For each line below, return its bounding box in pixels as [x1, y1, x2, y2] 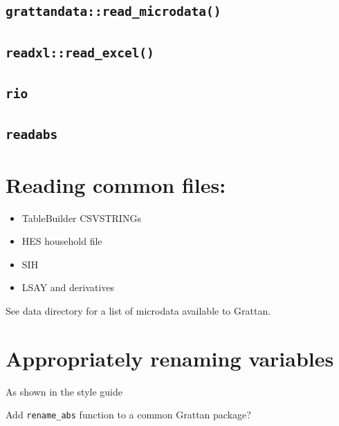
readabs [6, 127, 58, 142]
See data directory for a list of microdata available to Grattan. [6, 303, 271, 317]
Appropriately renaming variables [6, 344, 334, 372]
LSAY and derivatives [21, 280, 115, 295]
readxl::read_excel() [6, 45, 154, 60]
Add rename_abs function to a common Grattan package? [6, 407, 251, 422]
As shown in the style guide [6, 384, 122, 398]
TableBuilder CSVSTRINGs [21, 210, 141, 225]
